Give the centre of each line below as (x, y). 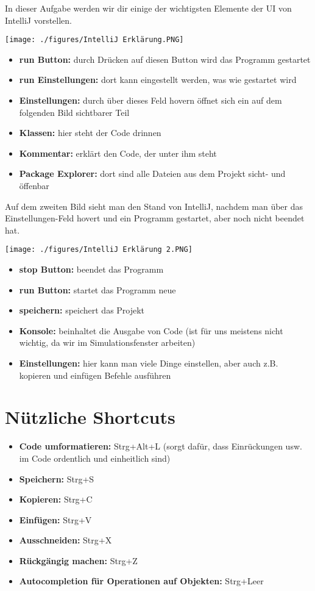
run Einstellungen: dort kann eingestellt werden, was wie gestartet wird (158, 80)
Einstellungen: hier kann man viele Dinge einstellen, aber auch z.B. (149, 363)
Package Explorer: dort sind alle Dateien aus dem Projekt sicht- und (152, 174)
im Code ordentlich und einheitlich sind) (95, 458)
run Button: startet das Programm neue (97, 289)
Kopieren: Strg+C (56, 499)
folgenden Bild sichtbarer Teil (74, 112)
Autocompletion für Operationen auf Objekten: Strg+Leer (141, 581)
